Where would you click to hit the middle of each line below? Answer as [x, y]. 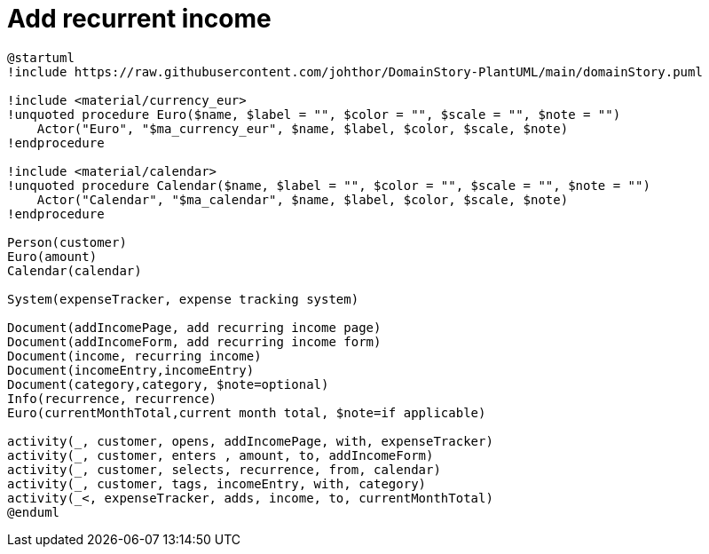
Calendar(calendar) [75, 270]
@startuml [41, 57]
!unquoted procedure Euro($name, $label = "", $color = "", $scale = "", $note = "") [314, 114]
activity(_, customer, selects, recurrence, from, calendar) [224, 469]
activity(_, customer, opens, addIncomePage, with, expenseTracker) [250, 441]
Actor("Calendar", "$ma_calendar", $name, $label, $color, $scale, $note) [303, 199]
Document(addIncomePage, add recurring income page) [194, 327]
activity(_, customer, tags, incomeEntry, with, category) [217, 483]
